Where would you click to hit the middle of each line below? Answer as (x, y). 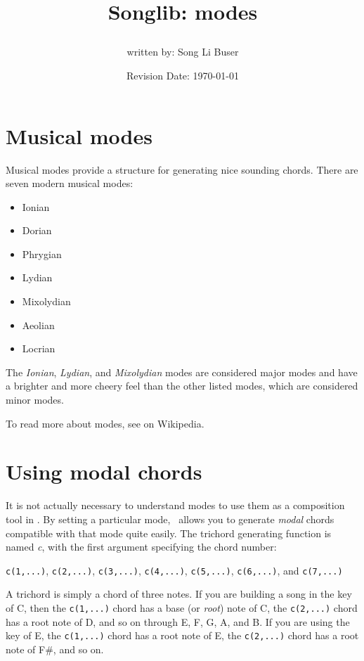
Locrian (39, 348)
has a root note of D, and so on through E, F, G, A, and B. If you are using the (178, 621)
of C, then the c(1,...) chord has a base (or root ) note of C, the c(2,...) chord (182, 607)
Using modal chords (104, 471)
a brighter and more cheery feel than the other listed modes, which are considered (182, 386)
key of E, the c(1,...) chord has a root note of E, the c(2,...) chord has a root (182, 635)
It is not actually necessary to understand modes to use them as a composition (175, 505)
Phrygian (42, 254)
